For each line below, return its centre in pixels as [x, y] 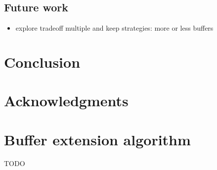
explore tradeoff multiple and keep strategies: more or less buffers [114, 28]
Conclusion [42, 62]
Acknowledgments [66, 101]
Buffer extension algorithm [97, 139]
